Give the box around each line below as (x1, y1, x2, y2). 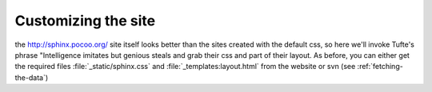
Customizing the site (14, 12, 156, 29)
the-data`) (14, 72, 49, 82)
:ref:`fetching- (357, 62, 403, 71)
